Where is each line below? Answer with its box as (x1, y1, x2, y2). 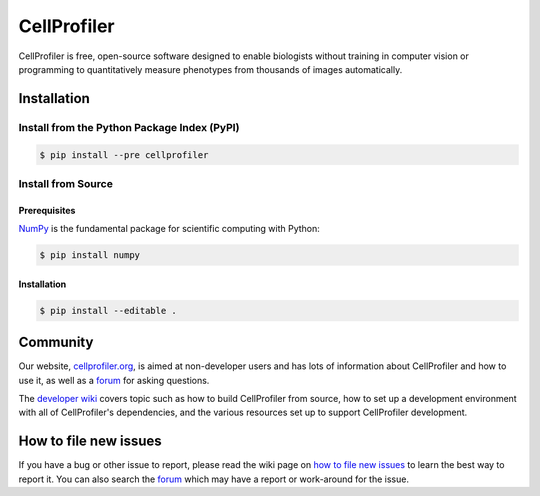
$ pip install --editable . (39, 305, 177, 316)
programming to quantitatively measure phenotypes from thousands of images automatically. (18, 63, 403, 75)
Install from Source (18, 176, 114, 190)
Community (18, 334, 94, 351)
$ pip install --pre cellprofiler (39, 149, 209, 160)
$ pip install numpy (39, 250, 140, 261)
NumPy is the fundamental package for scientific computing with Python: (18, 223, 320, 235)
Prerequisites (18, 204, 76, 216)
